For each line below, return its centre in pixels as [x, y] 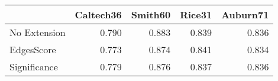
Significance [34, 67]
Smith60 [151, 14]
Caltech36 [98, 14]
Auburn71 [245, 14]
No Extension [38, 32]
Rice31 [196, 14]
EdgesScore [33, 49]
